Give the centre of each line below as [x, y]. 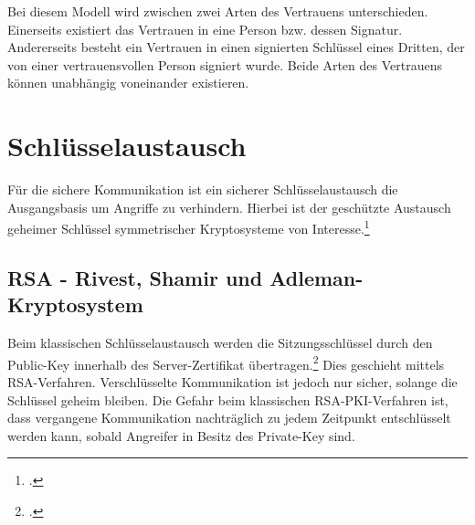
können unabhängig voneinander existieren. [128, 83]
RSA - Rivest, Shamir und [135, 277]
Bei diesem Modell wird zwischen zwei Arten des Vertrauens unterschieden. [218, 11]
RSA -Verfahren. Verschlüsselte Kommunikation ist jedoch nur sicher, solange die [232, 381]
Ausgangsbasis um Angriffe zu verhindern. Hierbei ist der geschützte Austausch [229, 207]
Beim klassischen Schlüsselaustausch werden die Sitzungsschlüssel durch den [220, 343]
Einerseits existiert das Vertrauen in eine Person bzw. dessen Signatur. [205, 29]
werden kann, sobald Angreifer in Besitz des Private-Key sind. [181, 435]
